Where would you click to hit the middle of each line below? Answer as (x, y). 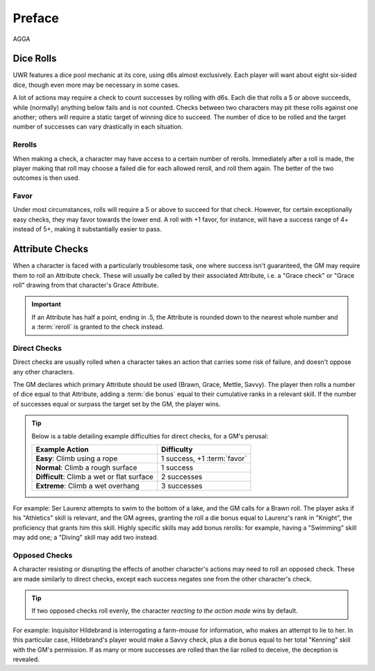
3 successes (182, 486)
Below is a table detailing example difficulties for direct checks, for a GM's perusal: (150, 436)
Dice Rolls (35, 59)
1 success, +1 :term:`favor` (204, 458)
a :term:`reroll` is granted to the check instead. (98, 327)
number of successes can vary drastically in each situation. (98, 127)
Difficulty (177, 449)
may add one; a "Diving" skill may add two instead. (86, 538)
